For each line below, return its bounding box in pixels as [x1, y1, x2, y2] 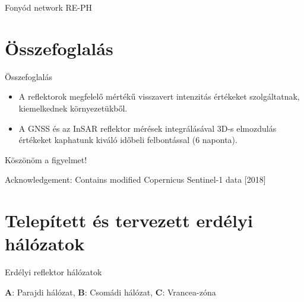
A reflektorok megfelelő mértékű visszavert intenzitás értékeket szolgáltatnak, [18, 90, 300, 103]
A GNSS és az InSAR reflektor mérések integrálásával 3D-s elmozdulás [18, 122, 277, 134]
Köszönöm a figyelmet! [5, 153, 87, 166]
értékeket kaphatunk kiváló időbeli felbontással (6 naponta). [18, 133, 237, 146]
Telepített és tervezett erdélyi [5, 208, 253, 233]
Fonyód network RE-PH [5, 1, 93, 13]
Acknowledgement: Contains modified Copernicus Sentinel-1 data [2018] [5, 173, 266, 186]
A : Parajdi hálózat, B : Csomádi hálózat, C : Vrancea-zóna [5, 285, 216, 298]
